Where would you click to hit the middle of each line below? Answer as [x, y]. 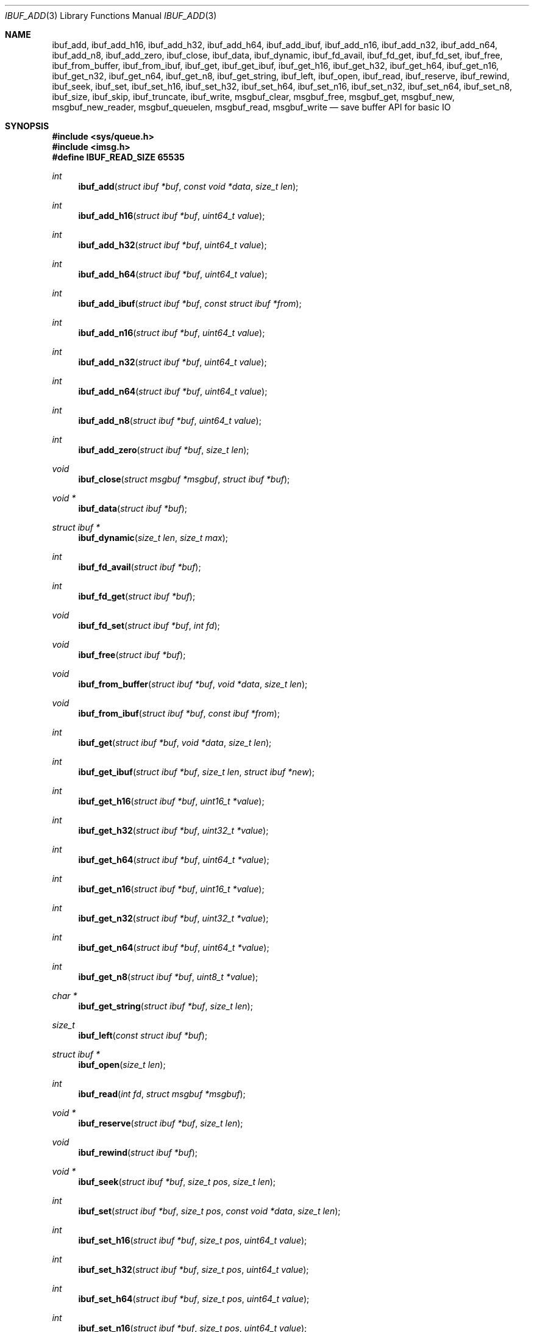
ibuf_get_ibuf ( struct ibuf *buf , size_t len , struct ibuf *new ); [196, 772]
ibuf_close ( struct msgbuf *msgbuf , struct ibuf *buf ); [184, 479]
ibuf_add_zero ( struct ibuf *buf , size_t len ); [164, 450]
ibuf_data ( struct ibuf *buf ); [133, 508]
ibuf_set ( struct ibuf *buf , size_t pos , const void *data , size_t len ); [209, 1211]
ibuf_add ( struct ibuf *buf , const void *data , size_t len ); [188, 186]
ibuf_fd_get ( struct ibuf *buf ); [137, 596]
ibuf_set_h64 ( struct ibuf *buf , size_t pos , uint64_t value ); [194, 1299]
